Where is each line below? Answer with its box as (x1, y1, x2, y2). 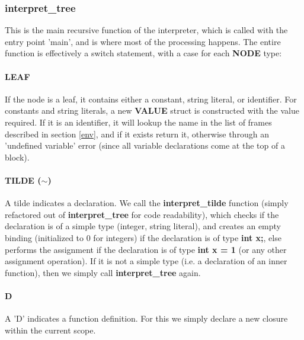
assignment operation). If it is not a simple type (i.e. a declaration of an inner (5, 255, 287, 267)
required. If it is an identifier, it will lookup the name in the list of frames (5, 116, 272, 128)
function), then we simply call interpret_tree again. (5, 266, 201, 278)
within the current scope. (5, 323, 96, 336)
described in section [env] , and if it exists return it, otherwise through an (5, 127, 269, 140)
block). (5, 150, 30, 163)
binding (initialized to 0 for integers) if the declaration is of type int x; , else (5, 231, 281, 243)
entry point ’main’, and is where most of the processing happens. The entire (5, 35, 281, 47)
